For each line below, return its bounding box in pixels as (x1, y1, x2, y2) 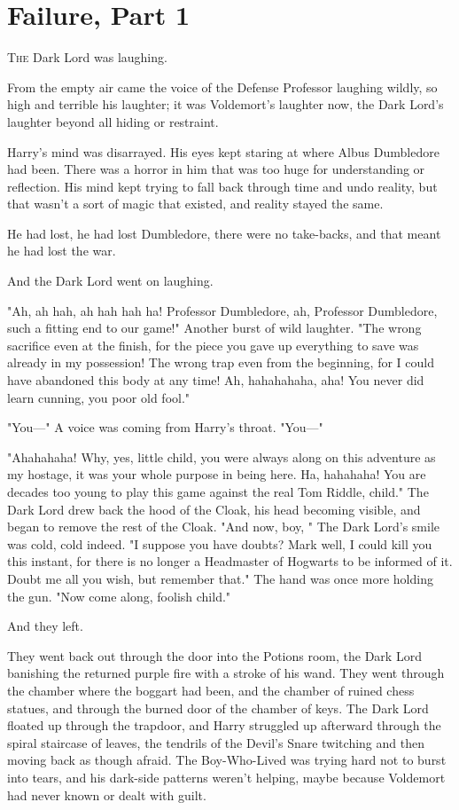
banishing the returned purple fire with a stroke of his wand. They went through (7, 664, 445, 682)
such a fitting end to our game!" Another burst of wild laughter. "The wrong (7, 318, 422, 337)
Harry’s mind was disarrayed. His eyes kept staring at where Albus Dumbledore (7, 142, 440, 161)
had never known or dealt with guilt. (7, 785, 206, 804)
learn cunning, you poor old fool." (7, 388, 191, 406)
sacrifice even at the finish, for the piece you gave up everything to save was (7, 335, 419, 354)
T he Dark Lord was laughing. (7, 48, 167, 67)
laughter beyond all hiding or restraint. (7, 112, 219, 130)
